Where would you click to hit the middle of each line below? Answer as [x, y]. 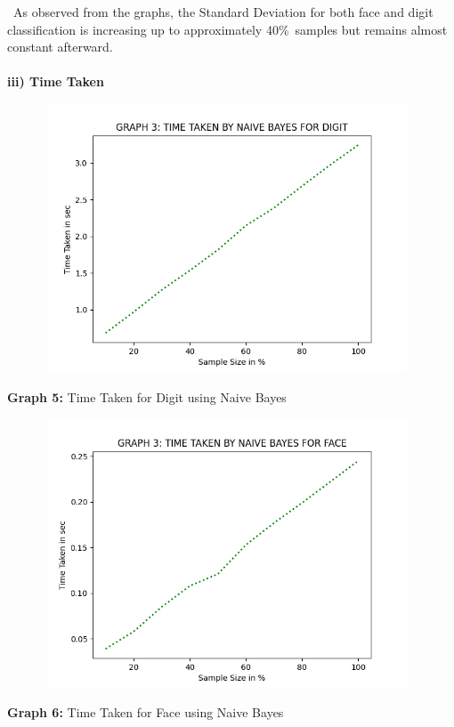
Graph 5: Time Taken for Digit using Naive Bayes [147, 396]
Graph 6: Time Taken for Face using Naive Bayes [146, 712]
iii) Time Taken [56, 81]
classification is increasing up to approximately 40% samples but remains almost [227, 29]
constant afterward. [60, 47]
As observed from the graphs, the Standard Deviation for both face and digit [223, 12]
